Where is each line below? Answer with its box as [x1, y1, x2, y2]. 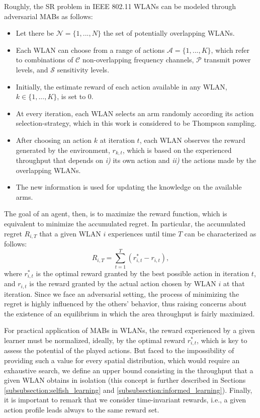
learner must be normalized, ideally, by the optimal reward [4, 335, 186, 345]
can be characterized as [184, 228, 256, 238]
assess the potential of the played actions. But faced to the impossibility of [4, 345, 234, 356]
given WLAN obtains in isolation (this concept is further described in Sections [4, 375, 246, 385]
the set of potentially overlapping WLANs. [103, 28, 235, 38]
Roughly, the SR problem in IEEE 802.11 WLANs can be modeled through [4, 1, 236, 11]
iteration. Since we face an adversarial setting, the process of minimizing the [4, 288, 239, 299]
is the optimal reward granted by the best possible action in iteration [36, 268, 249, 278]
